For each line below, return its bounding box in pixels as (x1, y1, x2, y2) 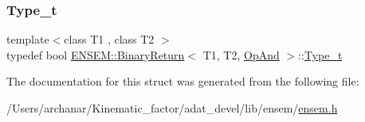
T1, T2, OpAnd (202, 46, 280, 63)
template (6, 31, 49, 48)
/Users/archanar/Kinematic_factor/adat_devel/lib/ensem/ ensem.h (6, 100, 338, 116)
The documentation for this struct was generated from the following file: (6, 73, 359, 90)
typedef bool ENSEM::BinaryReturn (6, 46, 185, 63)
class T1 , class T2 (64, 31, 155, 48)
